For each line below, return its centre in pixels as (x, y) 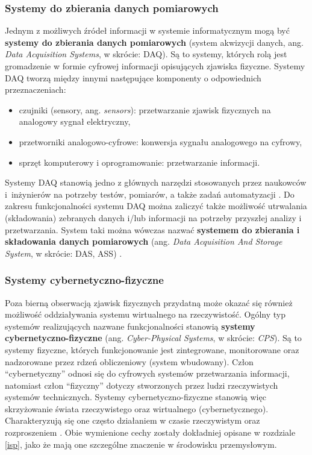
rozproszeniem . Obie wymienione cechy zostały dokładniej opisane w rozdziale (150, 432)
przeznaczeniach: (36, 89)
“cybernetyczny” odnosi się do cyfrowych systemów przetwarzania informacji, (147, 373)
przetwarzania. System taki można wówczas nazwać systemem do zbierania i (152, 229)
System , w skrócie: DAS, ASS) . (64, 253)
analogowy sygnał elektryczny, (75, 121)
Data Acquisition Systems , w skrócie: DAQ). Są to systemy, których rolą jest (146, 54)
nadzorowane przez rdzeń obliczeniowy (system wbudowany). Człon (129, 361)
